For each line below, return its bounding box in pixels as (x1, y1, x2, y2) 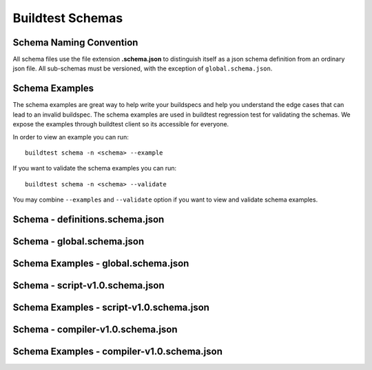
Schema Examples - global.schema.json (12, 257, 189, 269)
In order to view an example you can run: (12, 133, 129, 141)
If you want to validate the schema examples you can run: (12, 164, 177, 173)
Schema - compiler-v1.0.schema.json (12, 323, 178, 335)
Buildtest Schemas (12, 10, 123, 26)
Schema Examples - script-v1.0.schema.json (12, 301, 210, 313)
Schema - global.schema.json (12, 235, 145, 247)
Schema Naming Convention (12, 37, 138, 48)
